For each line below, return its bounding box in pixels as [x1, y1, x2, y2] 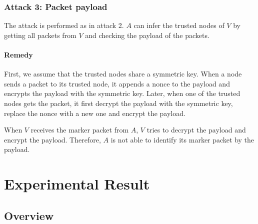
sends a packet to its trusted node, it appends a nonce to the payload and [4, 78, 230, 88]
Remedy [4, 49, 33, 59]
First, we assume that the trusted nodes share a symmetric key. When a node [4, 68, 242, 79]
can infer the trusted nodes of [133, 20, 224, 30]
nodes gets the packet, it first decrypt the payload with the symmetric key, [4, 97, 233, 108]
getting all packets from [4, 29, 76, 40]
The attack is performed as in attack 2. [4, 20, 124, 30]
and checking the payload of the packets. [85, 29, 209, 40]
